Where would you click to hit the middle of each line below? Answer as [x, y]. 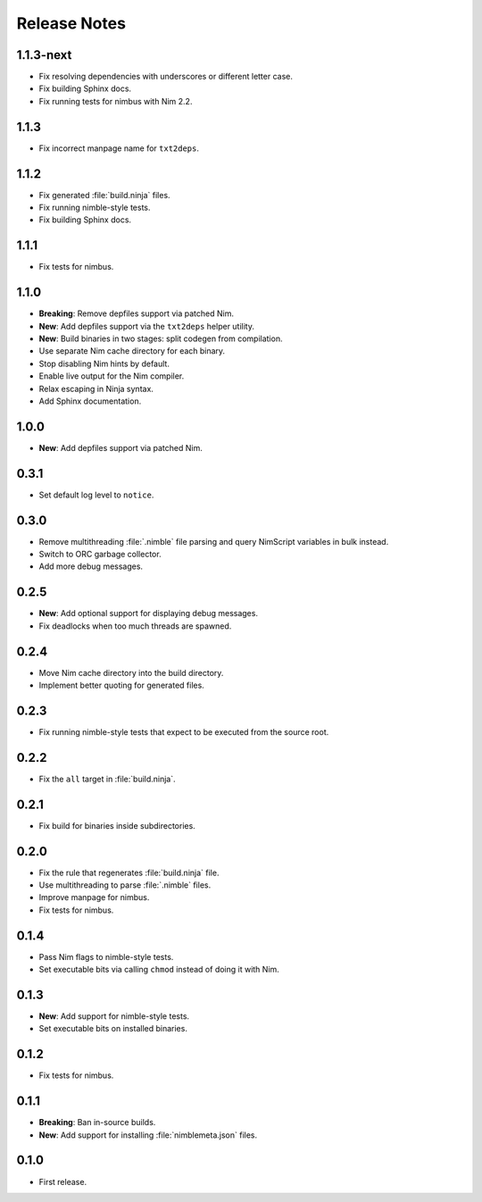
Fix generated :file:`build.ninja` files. [104, 195]
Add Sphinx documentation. [90, 401]
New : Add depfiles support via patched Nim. [120, 447]
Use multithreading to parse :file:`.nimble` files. [125, 885]
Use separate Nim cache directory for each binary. [132, 351]
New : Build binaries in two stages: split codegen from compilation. [161, 338]
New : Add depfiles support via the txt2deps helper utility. [146, 326]
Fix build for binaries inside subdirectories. [117, 825]
